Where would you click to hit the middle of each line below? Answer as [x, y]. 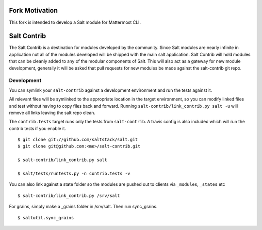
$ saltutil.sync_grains [46, 218]
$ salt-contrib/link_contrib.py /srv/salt [69, 196]
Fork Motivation [33, 10]
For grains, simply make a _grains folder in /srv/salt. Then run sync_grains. [83, 207]
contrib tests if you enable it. [38, 128]
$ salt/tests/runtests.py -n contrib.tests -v [74, 174]
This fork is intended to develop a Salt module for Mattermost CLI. [75, 22]
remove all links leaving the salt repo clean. [52, 113]
